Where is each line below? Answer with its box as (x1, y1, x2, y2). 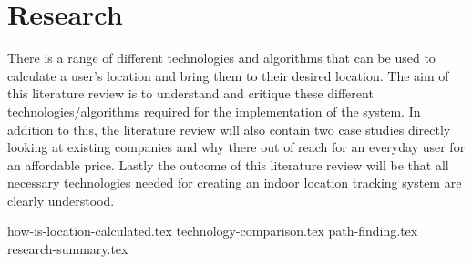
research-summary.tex (7, 239, 128, 259)
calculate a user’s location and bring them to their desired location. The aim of (7, 66, 449, 85)
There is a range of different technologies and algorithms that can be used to (7, 48, 436, 67)
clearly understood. (7, 190, 115, 209)
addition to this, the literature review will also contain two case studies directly (7, 119, 451, 138)
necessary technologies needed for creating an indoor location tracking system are (7, 173, 462, 192)
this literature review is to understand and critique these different (7, 84, 374, 103)
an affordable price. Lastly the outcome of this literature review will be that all (7, 155, 449, 174)
